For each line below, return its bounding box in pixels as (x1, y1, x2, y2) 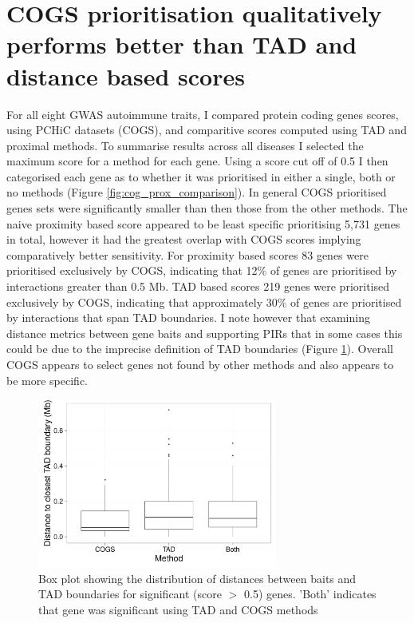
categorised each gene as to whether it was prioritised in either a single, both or (6, 168, 396, 185)
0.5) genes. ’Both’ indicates (243, 585, 377, 602)
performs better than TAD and (6, 28, 357, 61)
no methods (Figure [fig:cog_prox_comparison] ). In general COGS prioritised (6, 184, 387, 200)
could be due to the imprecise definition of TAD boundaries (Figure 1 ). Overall (6, 340, 393, 357)
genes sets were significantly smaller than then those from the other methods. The (6, 200, 408, 216)
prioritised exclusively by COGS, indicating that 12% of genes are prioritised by (6, 262, 397, 279)
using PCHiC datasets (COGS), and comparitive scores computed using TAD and (6, 121, 407, 138)
